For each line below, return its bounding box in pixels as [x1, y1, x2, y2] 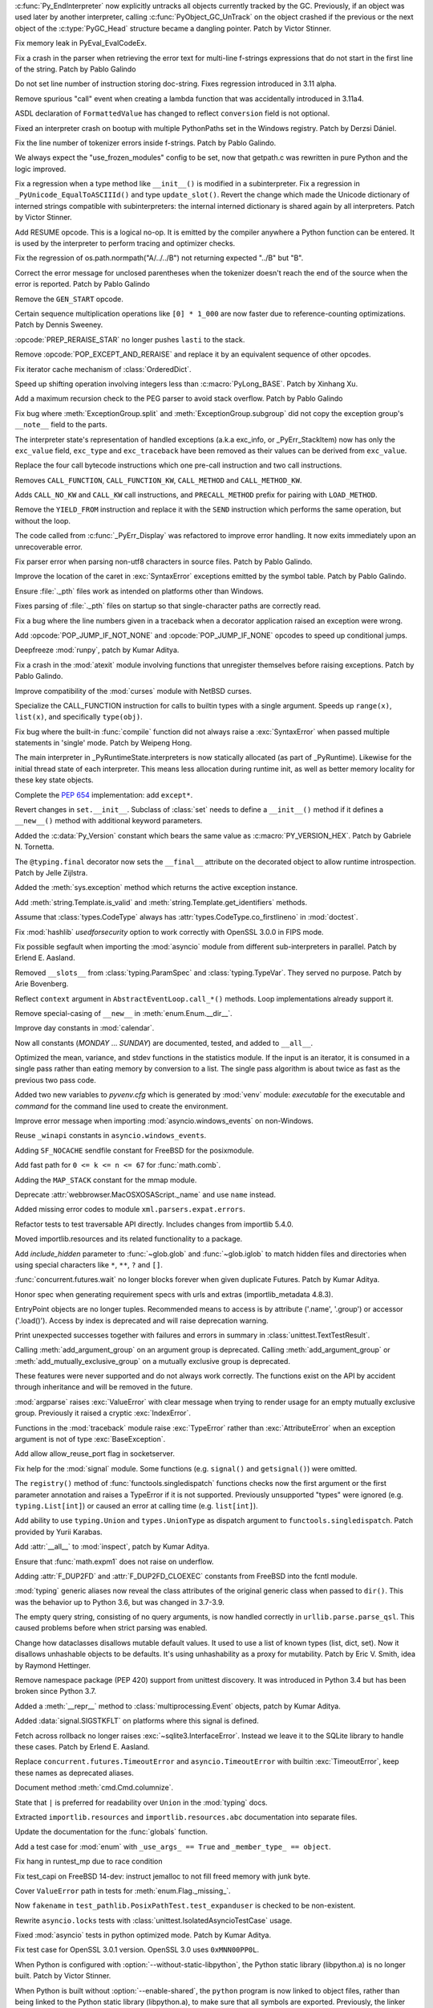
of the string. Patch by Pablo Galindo [14, 64, 136, 74]
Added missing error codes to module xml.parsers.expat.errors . [14, 1205, 245, 1214]
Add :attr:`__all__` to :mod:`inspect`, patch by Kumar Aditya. [14, 1542, 210, 1552]
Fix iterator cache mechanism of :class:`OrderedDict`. [14, 364, 192, 373]
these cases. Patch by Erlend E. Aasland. [14, 1742, 150, 1751]
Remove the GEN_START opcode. [14, 294, 123, 304]
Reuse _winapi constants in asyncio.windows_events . [14, 1131, 207, 1141]
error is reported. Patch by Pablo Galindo [14, 280, 150, 289]
